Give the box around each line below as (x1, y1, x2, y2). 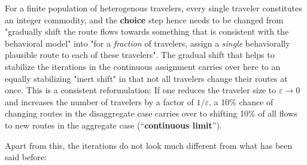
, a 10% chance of (209, 95, 273, 108)
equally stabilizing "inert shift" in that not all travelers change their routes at (5, 72, 288, 84)
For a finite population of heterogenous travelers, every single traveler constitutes (5, 2, 302, 14)
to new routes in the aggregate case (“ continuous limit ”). (5, 118, 222, 131)
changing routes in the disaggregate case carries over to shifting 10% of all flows (5, 107, 297, 120)
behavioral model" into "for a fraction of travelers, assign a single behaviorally (5, 36, 290, 49)
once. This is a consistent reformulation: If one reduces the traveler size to (5, 84, 276, 96)
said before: (5, 151, 47, 163)
